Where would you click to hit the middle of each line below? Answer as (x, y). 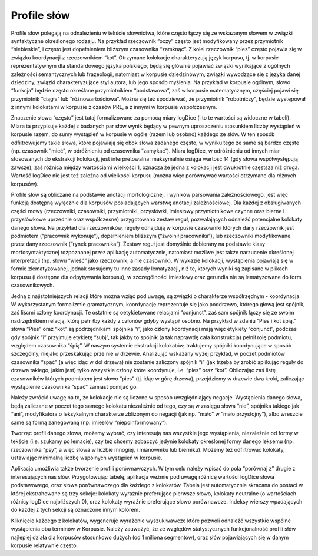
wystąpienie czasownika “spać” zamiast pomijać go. (74, 386)
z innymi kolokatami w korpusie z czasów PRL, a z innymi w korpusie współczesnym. (114, 107)
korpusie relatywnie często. (44, 545)
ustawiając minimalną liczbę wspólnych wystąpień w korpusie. (87, 458)
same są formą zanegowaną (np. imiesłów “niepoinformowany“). (89, 422)
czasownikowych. (32, 285)
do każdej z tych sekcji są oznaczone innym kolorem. (76, 510)
